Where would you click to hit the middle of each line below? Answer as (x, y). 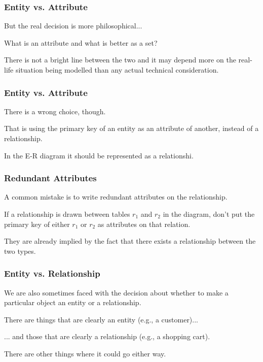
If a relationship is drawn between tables (67, 214)
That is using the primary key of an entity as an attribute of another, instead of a (131, 128)
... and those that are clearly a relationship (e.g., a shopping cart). (107, 336)
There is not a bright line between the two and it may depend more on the (120, 60)
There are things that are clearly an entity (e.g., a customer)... (101, 319)
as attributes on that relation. (144, 224)
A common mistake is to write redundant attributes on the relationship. (116, 197)
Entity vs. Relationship (52, 273)
